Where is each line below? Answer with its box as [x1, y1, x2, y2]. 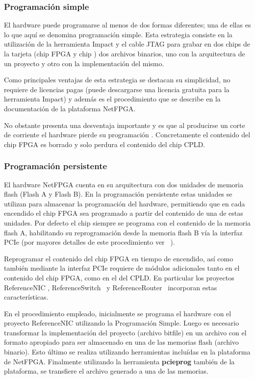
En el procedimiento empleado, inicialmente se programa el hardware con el [4, 308, 231, 318]
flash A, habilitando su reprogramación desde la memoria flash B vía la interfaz [4, 227, 243, 237]
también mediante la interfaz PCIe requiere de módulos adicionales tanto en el [4, 263, 240, 273]
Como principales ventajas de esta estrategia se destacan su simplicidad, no [4, 75, 230, 85]
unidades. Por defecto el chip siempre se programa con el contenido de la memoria [4, 217, 251, 227]
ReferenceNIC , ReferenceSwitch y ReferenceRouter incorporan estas [4, 282, 217, 292]
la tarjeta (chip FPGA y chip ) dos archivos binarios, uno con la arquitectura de [4, 49, 245, 58]
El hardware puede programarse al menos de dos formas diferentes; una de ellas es [4, 20, 251, 30]
